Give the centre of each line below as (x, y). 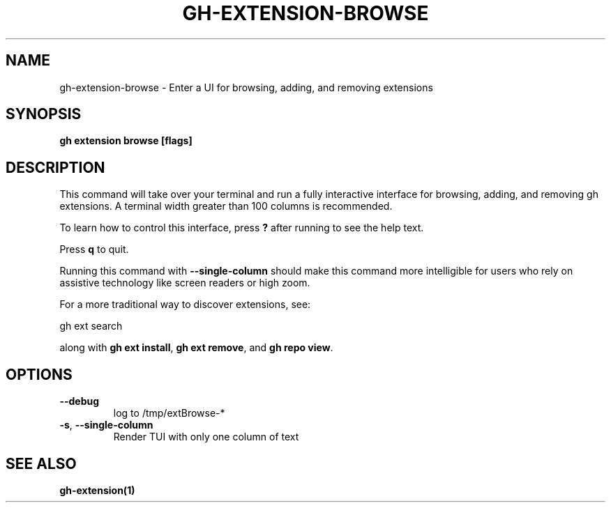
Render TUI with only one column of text (206, 437)
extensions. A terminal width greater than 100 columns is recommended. (226, 206)
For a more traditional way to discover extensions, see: (185, 305)
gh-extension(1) (97, 490)
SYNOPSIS (44, 114)
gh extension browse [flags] (126, 141)
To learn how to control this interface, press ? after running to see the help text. (242, 228)
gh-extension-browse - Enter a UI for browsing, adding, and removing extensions (246, 87)
